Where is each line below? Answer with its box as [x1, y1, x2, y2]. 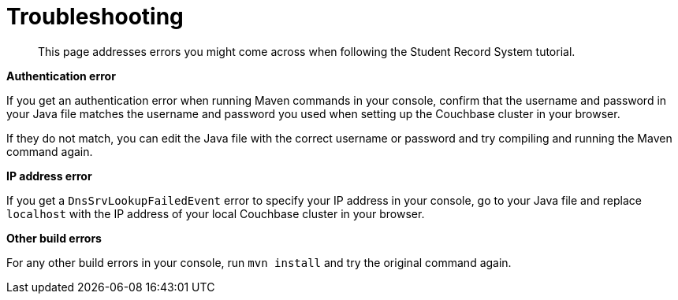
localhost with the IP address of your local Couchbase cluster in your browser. [6, 206, 425, 220]
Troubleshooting [6, 3, 184, 30]
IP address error [6, 169, 92, 183]
